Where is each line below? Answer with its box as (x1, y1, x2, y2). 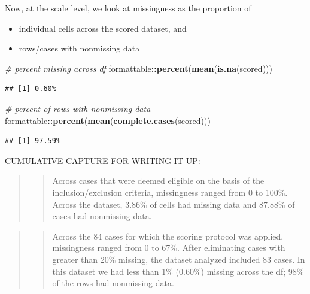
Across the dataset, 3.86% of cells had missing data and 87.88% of (52, 198, 295, 210)
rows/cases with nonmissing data (19, 42, 140, 54)
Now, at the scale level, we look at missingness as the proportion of (5, 2, 251, 14)
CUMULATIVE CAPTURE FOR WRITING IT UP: (5, 154, 200, 166)
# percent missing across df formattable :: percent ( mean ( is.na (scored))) (5, 62, 272, 74)
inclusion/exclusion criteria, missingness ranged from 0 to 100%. (52, 186, 288, 198)
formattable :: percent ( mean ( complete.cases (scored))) (5, 114, 211, 126)
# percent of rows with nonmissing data (5, 102, 151, 114)
